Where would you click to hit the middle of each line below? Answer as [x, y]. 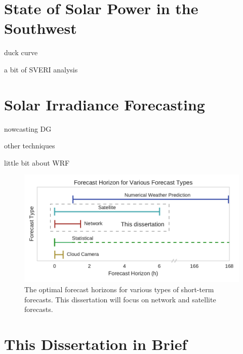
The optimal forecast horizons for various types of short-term [119, 289]
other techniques [30, 146]
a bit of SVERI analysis [41, 69]
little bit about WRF [37, 162]
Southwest [40, 28]
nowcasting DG [28, 128]
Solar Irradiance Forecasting [105, 104]
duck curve [21, 52]
